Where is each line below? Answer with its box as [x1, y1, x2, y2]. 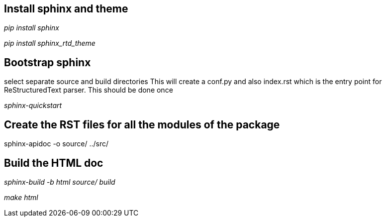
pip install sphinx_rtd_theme [4, 39, 96, 48]
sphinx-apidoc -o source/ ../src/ [4, 139, 108, 148]
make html [4, 193, 38, 202]
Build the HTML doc [4, 156, 103, 169]
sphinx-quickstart [4, 101, 62, 110]
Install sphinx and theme [4, 2, 128, 15]
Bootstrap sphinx [4, 56, 91, 69]
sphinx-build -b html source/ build [4, 177, 115, 186]
